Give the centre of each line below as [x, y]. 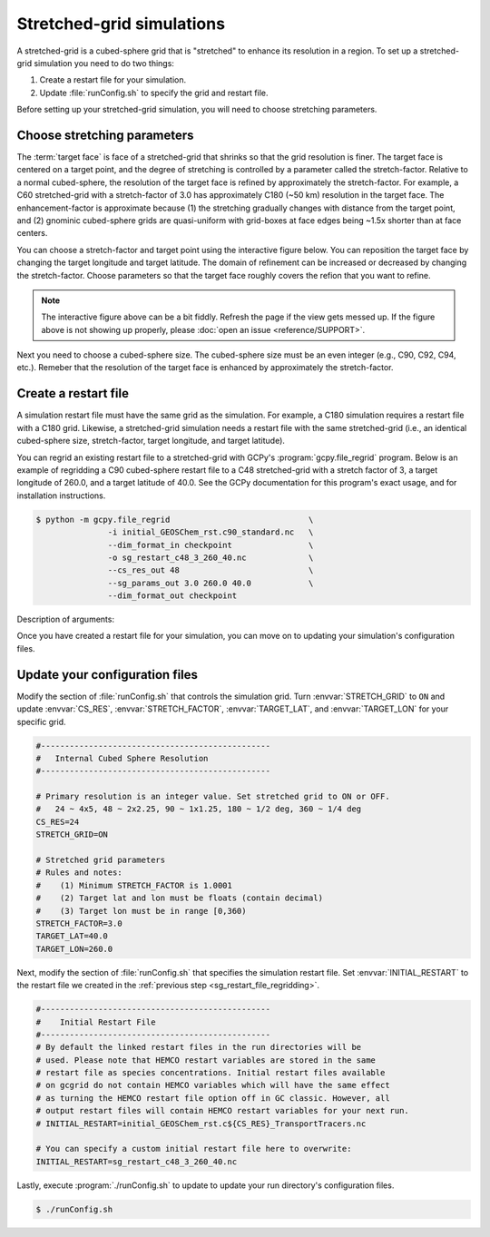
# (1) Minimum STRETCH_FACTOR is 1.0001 [134, 885]
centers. [32, 233]
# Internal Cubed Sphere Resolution [122, 758]
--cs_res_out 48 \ [211, 570]
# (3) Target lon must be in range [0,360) [141, 911]
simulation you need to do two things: [103, 63]
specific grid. [42, 722]
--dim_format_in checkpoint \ [211, 545]
